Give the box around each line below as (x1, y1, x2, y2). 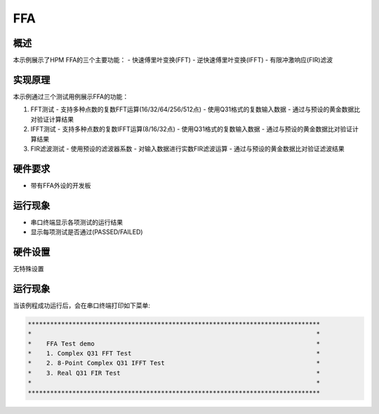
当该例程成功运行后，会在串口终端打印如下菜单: (13, 301, 151, 310)
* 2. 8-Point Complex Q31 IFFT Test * (27, 359, 321, 367)
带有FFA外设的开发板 (30, 181, 91, 189)
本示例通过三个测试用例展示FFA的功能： (13, 92, 129, 101)
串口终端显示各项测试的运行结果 (30, 218, 123, 226)
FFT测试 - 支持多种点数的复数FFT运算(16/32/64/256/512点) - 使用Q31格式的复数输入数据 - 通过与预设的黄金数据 (30, 105, 354, 113)
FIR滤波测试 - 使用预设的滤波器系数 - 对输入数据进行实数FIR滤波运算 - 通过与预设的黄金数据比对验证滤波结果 (30, 144, 345, 153)
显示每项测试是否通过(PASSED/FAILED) (30, 228, 143, 236)
